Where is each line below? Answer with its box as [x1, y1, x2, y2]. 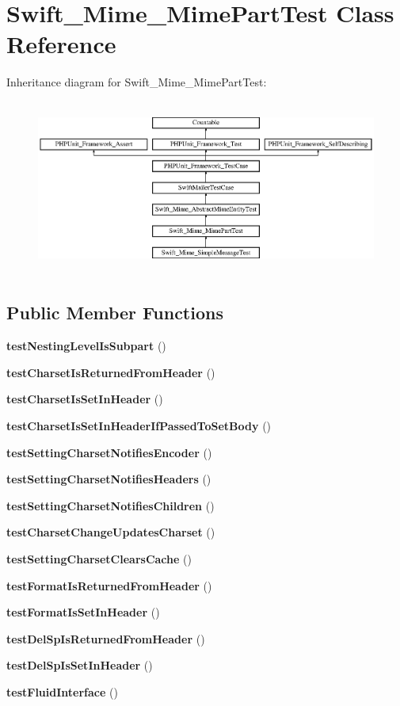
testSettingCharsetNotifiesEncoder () [6, 444, 212, 460]
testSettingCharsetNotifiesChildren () [6, 497, 215, 513]
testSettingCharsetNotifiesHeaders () [6, 471, 211, 487]
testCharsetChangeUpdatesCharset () [6, 524, 215, 540]
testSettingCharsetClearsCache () [6, 550, 192, 567]
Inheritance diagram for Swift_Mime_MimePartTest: [6, 74, 267, 90]
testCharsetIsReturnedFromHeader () [6, 364, 215, 380]
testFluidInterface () [6, 683, 118, 700]
